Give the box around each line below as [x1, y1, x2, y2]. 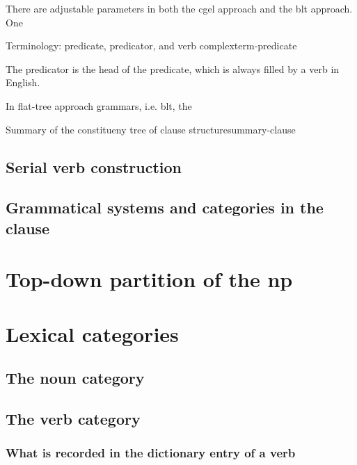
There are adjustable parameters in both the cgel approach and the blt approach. [6, 1, 353, 15]
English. [6, 75, 40, 90]
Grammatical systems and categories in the [6, 197, 324, 218]
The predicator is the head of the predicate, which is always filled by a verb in [6, 61, 340, 76]
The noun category [6, 367, 145, 389]
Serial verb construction [6, 156, 182, 177]
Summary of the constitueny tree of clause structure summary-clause [6, 122, 296, 136]
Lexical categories [6, 319, 179, 348]
